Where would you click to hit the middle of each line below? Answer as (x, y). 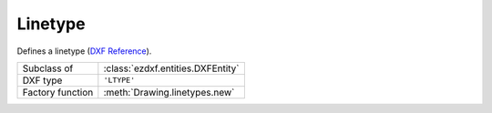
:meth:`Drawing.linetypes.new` (169, 92)
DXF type (42, 80)
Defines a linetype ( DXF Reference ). (84, 51)
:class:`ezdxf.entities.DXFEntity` (172, 68)
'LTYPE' (119, 81)
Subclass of (48, 68)
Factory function (58, 92)
